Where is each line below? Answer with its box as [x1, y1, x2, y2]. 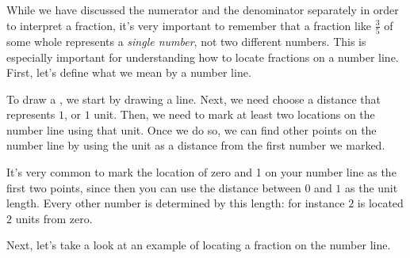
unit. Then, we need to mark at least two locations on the [94, 106, 375, 123]
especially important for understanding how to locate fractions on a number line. [6, 48, 399, 65]
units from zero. [15, 210, 93, 226]
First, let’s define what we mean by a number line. [6, 64, 251, 81]
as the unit [345, 179, 398, 195]
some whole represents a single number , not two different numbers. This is [6, 32, 366, 49]
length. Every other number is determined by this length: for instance [6, 195, 345, 211]
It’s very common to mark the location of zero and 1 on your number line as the [6, 164, 397, 180]
